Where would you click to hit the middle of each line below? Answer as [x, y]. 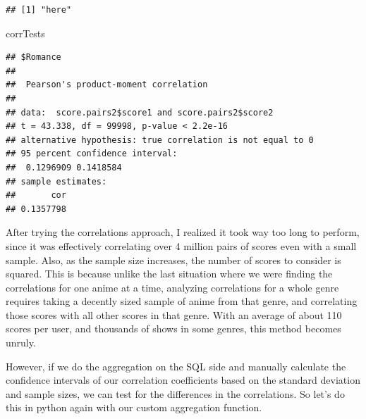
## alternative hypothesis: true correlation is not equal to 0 [160, 140]
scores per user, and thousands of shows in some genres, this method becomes [173, 329]
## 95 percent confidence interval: [92, 154]
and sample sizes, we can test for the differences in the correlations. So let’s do [175, 393]
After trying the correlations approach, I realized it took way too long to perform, [183, 232]
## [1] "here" [39, 10]
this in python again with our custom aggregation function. [134, 407]
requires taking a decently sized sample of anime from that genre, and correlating [182, 301]
